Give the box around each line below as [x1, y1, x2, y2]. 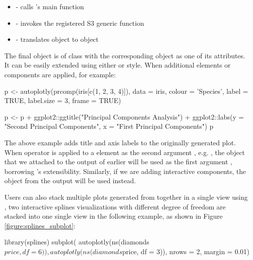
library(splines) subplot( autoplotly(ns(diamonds [4, 237, 149, 247]
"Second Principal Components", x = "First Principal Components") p [4, 121, 214, 131]
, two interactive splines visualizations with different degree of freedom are [4, 201, 226, 211]
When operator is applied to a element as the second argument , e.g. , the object [4, 147, 245, 157]
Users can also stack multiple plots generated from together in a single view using [4, 191, 248, 202]
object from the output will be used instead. [4, 175, 136, 186]
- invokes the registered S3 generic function [16, 17, 144, 28]
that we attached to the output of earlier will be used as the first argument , [4, 156, 233, 167]
